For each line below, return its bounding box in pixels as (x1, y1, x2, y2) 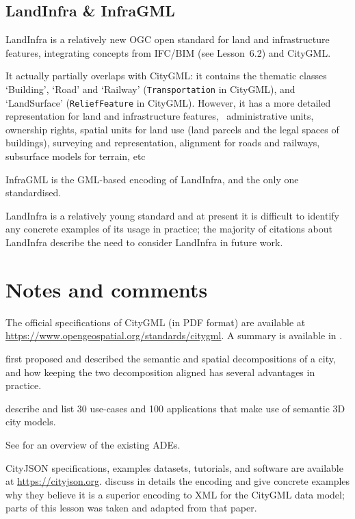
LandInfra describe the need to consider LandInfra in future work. (5, 235, 283, 250)
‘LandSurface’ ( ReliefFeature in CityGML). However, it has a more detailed (5, 95, 331, 109)
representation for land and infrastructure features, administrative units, (5, 109, 314, 123)
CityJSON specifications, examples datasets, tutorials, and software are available (5, 460, 343, 475)
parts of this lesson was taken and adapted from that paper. (5, 501, 257, 515)
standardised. (5, 185, 62, 200)
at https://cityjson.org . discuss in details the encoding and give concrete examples (5, 474, 350, 488)
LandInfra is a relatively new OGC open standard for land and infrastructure (5, 32, 330, 46)
